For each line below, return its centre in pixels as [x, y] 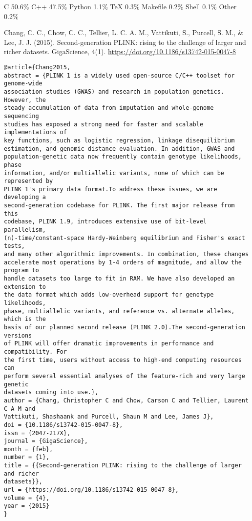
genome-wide [23, 84]
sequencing [21, 116]
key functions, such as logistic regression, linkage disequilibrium [119, 140]
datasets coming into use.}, [51, 392]
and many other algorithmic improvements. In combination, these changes [126, 254]
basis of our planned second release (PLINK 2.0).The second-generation [125, 327]
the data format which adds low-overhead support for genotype [109, 295]
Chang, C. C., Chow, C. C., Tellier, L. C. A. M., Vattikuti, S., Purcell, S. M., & [124, 32]
